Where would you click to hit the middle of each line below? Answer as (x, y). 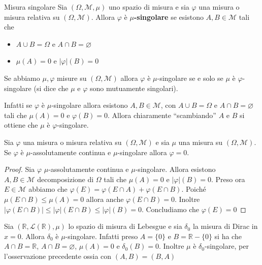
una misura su (201, 142)
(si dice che (51, 88)
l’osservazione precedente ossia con (58, 256)
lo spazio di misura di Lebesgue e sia (125, 226)
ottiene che (21, 125)
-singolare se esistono (169, 17)
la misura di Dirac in (225, 226)
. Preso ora (228, 179)
